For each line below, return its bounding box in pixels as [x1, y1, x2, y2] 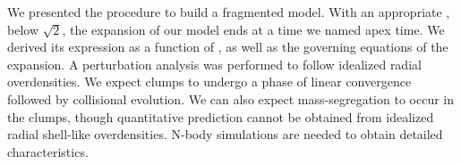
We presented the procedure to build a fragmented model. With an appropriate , [7, 3, 450, 20]
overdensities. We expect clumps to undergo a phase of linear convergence [7, 72, 412, 91]
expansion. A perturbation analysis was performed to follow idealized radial [7, 54, 422, 73]
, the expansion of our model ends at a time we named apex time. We [62, 20, 445, 38]
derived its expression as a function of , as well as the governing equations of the [7, 37, 448, 56]
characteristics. [7, 142, 89, 160]
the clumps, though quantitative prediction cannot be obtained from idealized [7, 107, 434, 126]
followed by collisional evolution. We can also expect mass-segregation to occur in [7, 89, 454, 108]
